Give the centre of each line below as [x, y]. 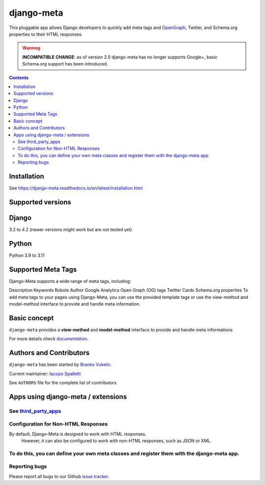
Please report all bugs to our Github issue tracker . [59, 476]
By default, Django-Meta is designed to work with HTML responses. [78, 434]
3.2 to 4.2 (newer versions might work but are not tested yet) [71, 230]
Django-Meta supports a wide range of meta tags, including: [70, 281]
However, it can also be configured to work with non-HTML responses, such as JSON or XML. [117, 441]
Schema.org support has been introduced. [65, 64]
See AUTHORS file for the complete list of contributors [63, 382]
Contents [19, 77]
